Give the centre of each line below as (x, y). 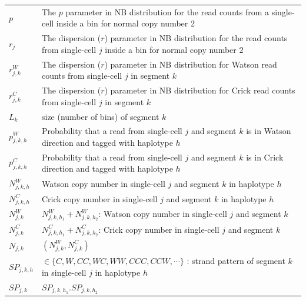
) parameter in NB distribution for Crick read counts (200, 90)
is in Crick (265, 157)
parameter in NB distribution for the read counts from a (167, 11)
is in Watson (269, 131)
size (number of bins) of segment (100, 116)
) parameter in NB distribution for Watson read (191, 64)
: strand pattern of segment (236, 261)
